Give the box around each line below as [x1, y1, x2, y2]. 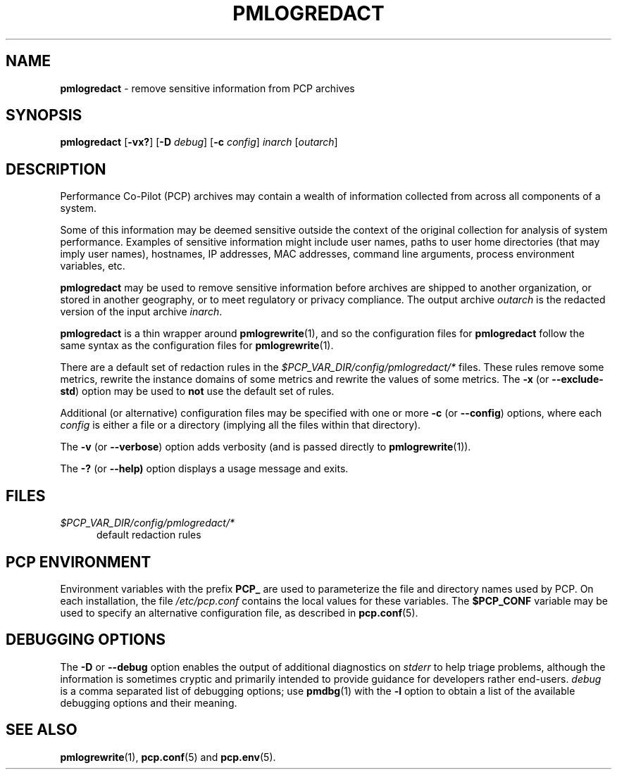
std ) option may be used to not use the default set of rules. [60, 385, 335, 398]
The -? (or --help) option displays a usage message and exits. [60, 462, 349, 475]
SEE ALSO [6, 721, 77, 739]
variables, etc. [60, 260, 125, 272]
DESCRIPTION [6, 160, 106, 178]
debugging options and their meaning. [60, 696, 237, 709]
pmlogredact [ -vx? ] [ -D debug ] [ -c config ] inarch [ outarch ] [60, 136, 338, 149]
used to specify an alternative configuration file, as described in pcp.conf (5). [60, 606, 418, 619]
